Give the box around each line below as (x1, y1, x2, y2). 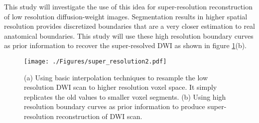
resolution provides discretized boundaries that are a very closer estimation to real (4, 21, 255, 31)
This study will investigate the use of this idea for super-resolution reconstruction (4, 1, 253, 11)
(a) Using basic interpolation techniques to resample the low (24, 72, 208, 82)
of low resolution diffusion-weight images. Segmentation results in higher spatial (4, 11, 248, 21)
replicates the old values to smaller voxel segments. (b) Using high (24, 91, 226, 102)
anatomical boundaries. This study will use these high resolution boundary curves (4, 30, 254, 41)
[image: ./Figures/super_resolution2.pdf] (24, 58, 167, 65)
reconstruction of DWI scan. (56, 111, 142, 121)
